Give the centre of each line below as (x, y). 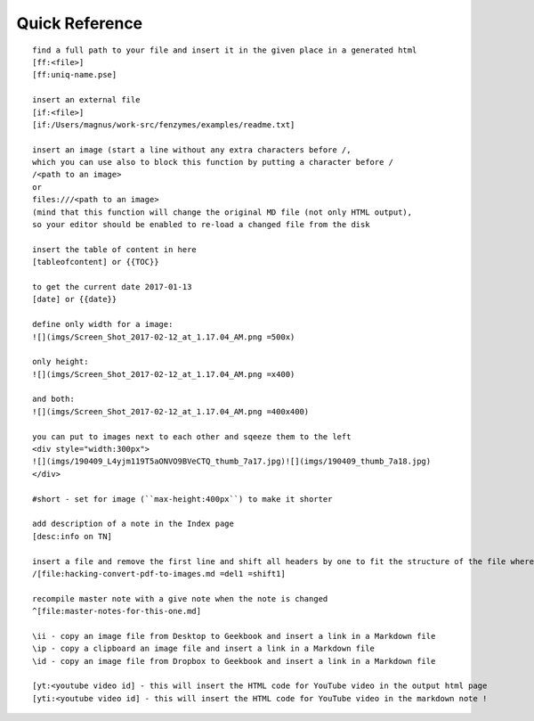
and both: (53, 399)
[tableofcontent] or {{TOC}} (96, 262)
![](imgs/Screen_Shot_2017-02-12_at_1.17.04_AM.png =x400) (164, 374)
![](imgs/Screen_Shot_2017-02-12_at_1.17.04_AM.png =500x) (164, 337)
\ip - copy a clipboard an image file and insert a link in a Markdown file (204, 649)
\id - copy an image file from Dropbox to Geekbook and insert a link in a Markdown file (234, 661)
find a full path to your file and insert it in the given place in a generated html (225, 50)
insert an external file (86, 100)
